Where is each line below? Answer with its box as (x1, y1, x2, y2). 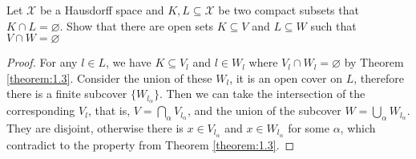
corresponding (6, 102, 75, 119)
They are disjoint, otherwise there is (6, 120, 184, 137)
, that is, (87, 102, 131, 119)
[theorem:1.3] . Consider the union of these (6, 69, 212, 86)
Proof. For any (6, 54, 78, 71)
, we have (105, 54, 151, 71)
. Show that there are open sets (59, 17, 214, 34)
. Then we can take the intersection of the (159, 85, 366, 102)
